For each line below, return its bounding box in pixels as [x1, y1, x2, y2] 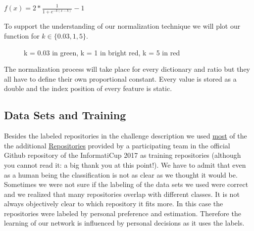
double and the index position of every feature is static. [4, 83, 172, 93]
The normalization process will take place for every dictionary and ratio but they [4, 64, 251, 74]
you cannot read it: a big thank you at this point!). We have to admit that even [4, 159, 246, 170]
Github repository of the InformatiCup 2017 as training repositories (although [4, 150, 241, 160]
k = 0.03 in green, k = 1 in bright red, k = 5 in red [24, 47, 180, 57]
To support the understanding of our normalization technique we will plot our [4, 21, 241, 31]
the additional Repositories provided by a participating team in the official [4, 140, 230, 150]
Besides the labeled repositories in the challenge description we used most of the [4, 131, 247, 141]
